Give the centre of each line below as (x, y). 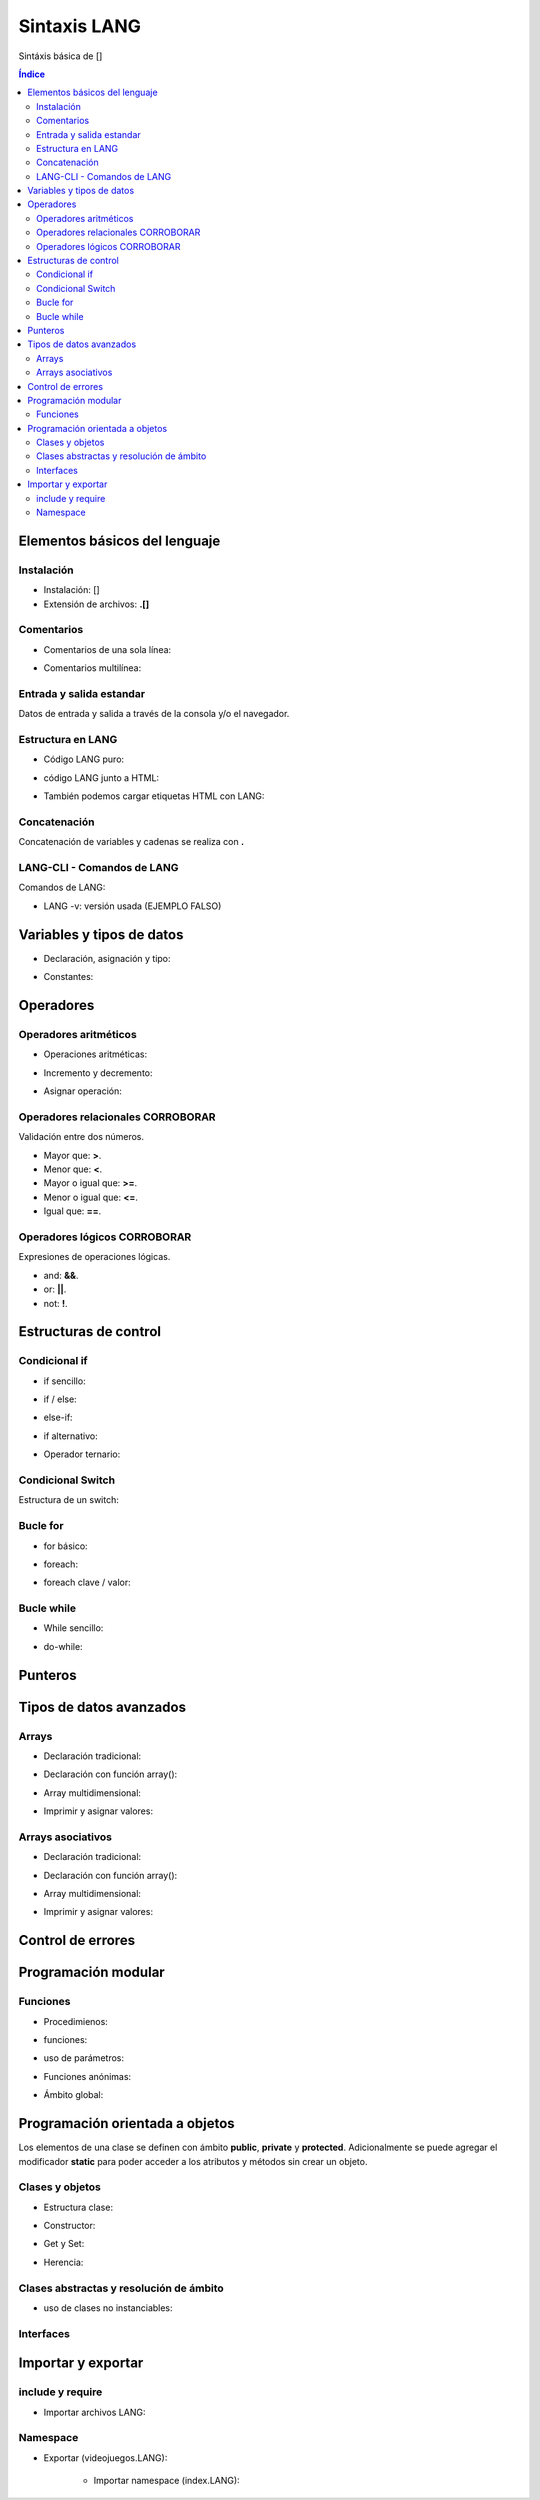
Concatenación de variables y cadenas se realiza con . (131, 842)
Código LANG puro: (84, 759)
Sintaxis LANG (80, 26)
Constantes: (68, 977)
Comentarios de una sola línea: (107, 649)
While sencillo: (73, 1628)
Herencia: (63, 2262)
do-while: (63, 1646)
